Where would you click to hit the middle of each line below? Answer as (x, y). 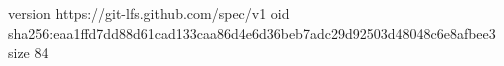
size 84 (28, 52)
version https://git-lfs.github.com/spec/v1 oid (149, 13)
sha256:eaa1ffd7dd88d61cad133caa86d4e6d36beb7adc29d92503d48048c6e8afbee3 (252, 32)
